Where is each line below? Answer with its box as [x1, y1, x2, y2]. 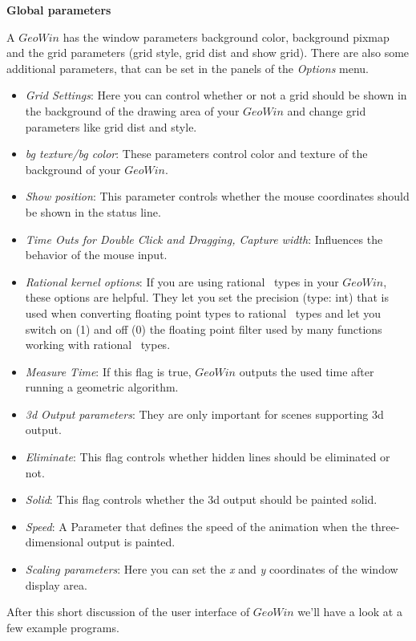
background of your [25, 160, 121, 177]
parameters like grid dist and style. [25, 118, 197, 135]
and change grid [287, 102, 366, 119]
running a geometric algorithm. [25, 379, 179, 396]
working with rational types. [25, 336, 171, 353]
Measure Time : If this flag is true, [25, 363, 192, 379]
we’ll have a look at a [297, 603, 402, 620]
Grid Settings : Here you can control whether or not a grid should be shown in [25, 87, 407, 103]
